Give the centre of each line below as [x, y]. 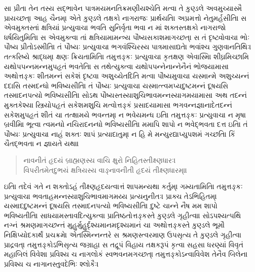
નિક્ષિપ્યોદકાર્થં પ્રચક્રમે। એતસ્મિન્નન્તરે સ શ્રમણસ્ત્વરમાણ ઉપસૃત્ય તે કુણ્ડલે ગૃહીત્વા [123, 235]
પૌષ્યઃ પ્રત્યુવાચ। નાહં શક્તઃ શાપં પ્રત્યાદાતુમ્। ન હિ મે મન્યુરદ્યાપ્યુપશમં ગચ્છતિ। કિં [120, 134]
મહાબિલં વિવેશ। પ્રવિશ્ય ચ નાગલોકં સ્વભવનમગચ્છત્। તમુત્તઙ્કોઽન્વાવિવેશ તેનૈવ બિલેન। [126, 254]
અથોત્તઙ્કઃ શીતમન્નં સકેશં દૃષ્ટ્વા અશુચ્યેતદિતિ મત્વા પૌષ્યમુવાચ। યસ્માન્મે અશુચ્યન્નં [127, 76]
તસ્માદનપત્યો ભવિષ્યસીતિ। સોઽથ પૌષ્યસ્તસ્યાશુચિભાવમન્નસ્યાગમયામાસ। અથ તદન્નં [126, 95]
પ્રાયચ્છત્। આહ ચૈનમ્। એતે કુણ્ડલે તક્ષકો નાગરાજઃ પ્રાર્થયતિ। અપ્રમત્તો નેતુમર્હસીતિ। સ [125, 18]
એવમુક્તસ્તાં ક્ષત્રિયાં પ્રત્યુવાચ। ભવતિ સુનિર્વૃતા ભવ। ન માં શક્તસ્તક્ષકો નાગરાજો [115, 27]
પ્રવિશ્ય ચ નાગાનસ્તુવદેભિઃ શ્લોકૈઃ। [52, 263]
